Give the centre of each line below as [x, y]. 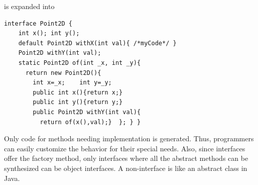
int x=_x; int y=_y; [72, 83]
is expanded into [29, 6]
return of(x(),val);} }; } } [90, 122]
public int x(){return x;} [78, 92]
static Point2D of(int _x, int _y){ [80, 63]
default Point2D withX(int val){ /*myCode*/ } [97, 43]
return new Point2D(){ [63, 73]
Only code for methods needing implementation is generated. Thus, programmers [129, 138]
